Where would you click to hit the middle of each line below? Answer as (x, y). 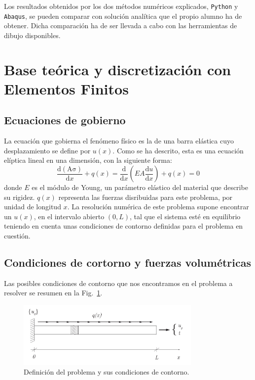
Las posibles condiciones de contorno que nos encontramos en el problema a (118, 283)
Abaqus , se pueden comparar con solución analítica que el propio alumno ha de (123, 16)
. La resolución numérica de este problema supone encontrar (158, 207)
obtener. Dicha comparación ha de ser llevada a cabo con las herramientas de (121, 25)
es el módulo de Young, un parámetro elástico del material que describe (140, 187)
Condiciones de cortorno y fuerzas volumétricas (128, 262)
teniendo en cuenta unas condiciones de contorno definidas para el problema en (124, 226)
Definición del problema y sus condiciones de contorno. (107, 372)
